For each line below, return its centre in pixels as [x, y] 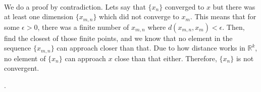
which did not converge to [139, 16]
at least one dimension [39, 16]
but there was [234, 6]
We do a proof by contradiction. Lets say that [75, 6]
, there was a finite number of [83, 27]
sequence [18, 48]
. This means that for [223, 16]
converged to [185, 6]
